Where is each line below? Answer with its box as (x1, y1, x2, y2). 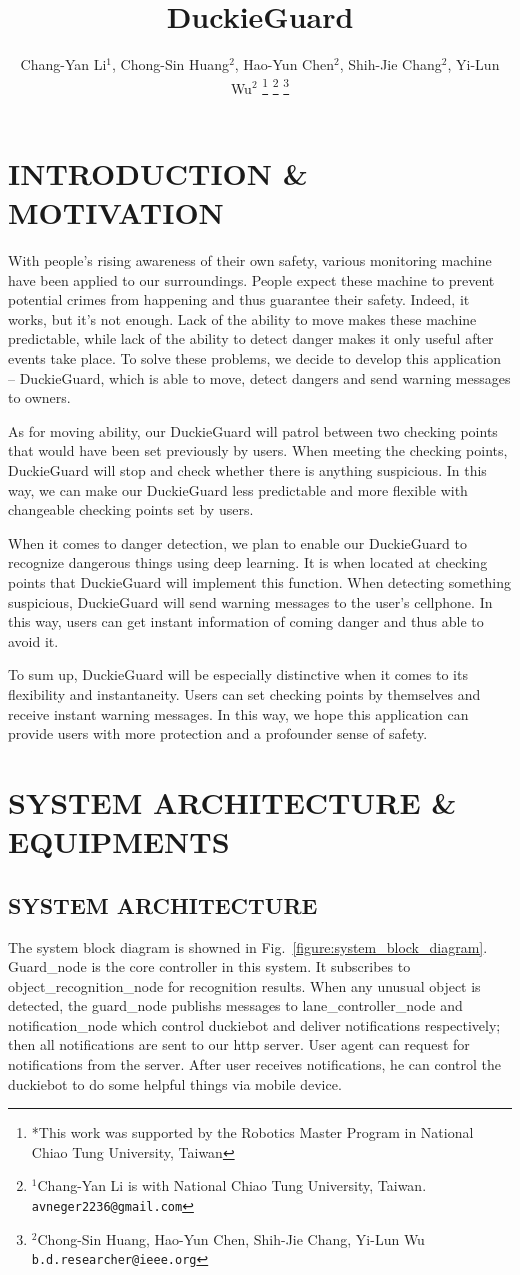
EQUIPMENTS (8, 821, 230, 862)
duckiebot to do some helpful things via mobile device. (8, 1073, 342, 1094)
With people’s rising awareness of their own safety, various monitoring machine (8, 250, 492, 271)
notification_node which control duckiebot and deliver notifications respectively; (8, 1014, 501, 1035)
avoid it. (8, 630, 59, 651)
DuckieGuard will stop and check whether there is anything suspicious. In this (8, 460, 487, 481)
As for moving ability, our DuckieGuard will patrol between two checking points (8, 420, 498, 441)
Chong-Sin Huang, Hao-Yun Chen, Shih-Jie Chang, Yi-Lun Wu (37, 1228, 425, 1249)
